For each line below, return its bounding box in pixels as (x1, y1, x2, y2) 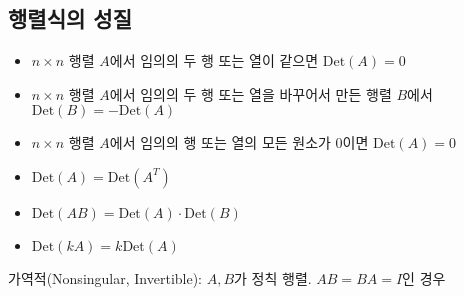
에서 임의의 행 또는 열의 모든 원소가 (109, 132, 331, 153)
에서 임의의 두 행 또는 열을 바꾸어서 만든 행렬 (109, 83, 392, 104)
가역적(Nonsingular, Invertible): (8, 267, 202, 288)
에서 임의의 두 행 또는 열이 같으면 (109, 50, 319, 71)
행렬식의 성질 (8, 3, 132, 34)
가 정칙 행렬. (234, 267, 312, 288)
